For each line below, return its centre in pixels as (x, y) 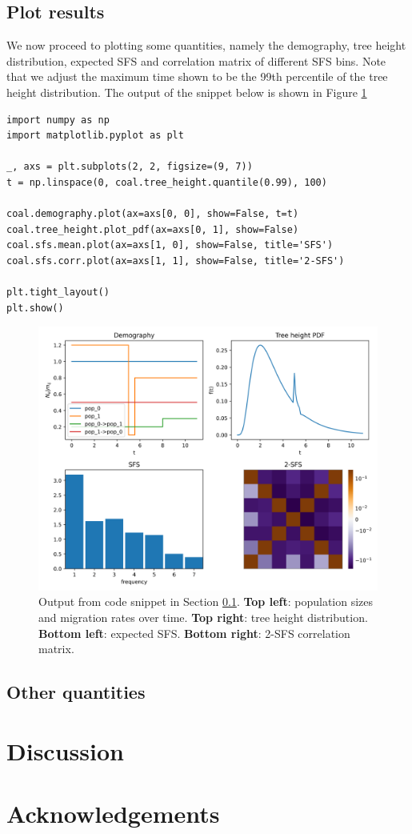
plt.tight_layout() (58, 293)
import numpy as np (58, 120)
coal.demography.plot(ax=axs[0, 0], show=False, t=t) (153, 214)
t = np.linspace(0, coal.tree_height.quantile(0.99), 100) (167, 182)
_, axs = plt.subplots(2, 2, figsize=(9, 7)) (130, 167)
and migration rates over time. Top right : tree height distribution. (203, 617)
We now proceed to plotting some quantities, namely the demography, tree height (206, 45)
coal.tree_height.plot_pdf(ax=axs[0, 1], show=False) (153, 229)
